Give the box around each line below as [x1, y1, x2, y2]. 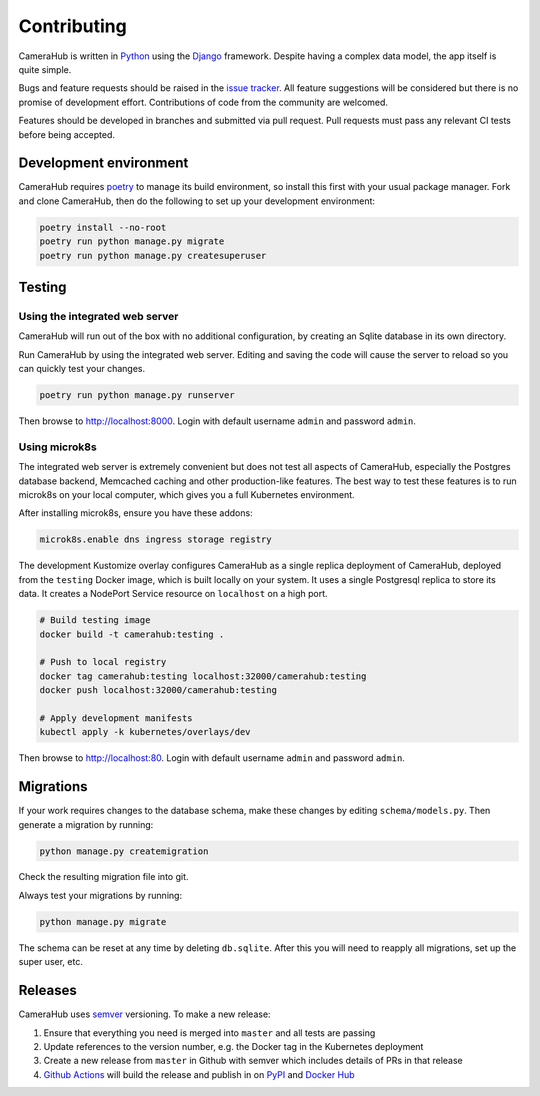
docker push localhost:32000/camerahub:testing [39, 685, 277, 696]
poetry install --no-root [39, 221, 167, 233]
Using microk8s [18, 440, 97, 454]
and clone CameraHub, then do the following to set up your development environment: [18, 195, 375, 207]
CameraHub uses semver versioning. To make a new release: [18, 1008, 271, 1020]
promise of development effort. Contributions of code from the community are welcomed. [18, 96, 389, 108]
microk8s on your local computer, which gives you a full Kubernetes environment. [18, 488, 355, 500]
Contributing [18, 15, 127, 37]
